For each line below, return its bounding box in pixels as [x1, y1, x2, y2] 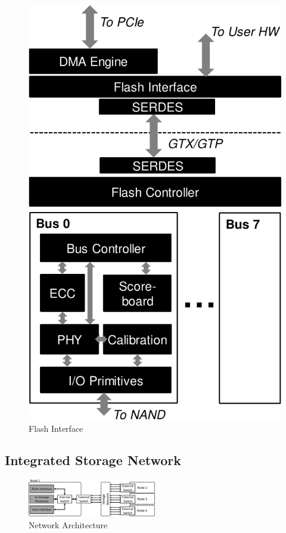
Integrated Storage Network [5, 451, 182, 469]
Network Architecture [29, 518, 108, 531]
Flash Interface [29, 422, 83, 434]
